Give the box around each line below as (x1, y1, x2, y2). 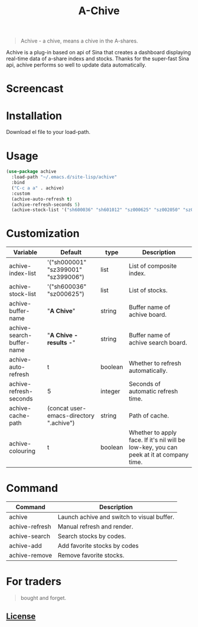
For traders (6, 575, 62, 588)
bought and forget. (20, 595, 67, 602)
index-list (9, 270, 37, 278)
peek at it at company (128, 451, 189, 459)
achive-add (9, 541, 42, 550)
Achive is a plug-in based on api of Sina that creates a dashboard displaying (6, 49, 192, 56)
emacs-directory (47, 412, 95, 420)
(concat (47, 404, 69, 412)
